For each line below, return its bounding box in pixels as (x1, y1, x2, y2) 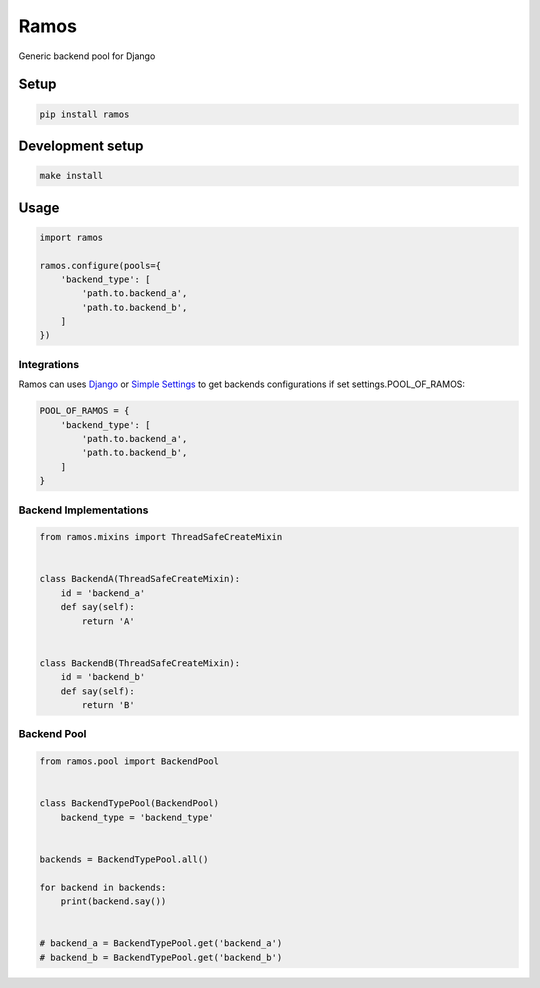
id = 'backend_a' (60, 587, 146, 599)
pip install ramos (39, 108, 130, 120)
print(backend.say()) (60, 896, 167, 907)
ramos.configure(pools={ (39, 260, 162, 271)
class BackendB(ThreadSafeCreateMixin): (39, 657, 240, 669)
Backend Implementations (18, 503, 149, 517)
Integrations (18, 357, 80, 371)
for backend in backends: (39, 881, 167, 893)
